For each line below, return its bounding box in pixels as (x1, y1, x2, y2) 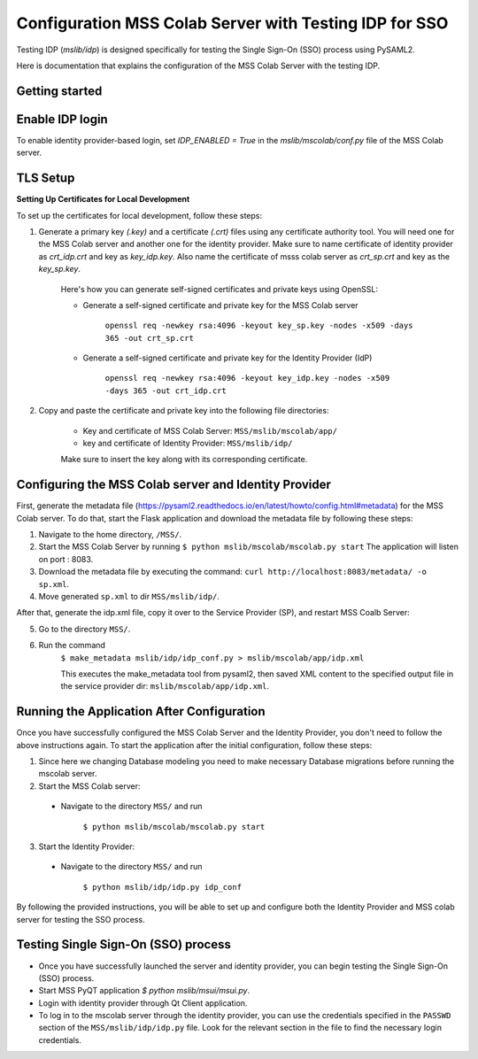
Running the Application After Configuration (16, 704, 266, 719)
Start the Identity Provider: (38, 841, 135, 852)
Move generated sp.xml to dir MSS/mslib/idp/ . (38, 591, 220, 602)
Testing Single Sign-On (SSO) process (16, 937, 232, 952)
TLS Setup (16, 171, 75, 186)
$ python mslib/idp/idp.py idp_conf (82, 882, 243, 892)
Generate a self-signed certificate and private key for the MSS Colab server (82, 299, 358, 310)
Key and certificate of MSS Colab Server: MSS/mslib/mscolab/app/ (82, 425, 338, 436)
